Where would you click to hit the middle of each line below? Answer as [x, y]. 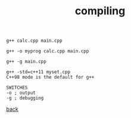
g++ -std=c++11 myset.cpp [38, 72]
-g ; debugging [25, 98]
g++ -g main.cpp [26, 62]
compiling [100, 11]
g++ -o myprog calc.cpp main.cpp [48, 51]
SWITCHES [17, 88]
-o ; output [21, 93]
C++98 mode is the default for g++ [50, 77]
